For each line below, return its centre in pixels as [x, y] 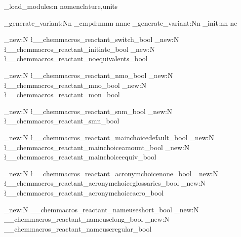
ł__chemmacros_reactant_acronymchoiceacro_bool [84, 192]
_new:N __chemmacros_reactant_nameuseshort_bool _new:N [101, 209]
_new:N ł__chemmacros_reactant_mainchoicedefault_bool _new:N [109, 137]
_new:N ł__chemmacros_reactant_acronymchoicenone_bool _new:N [111, 173]
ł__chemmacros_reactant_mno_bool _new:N [75, 85]
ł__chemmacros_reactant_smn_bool [62, 121]
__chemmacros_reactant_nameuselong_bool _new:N [87, 219]
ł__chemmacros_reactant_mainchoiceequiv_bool [80, 157]
